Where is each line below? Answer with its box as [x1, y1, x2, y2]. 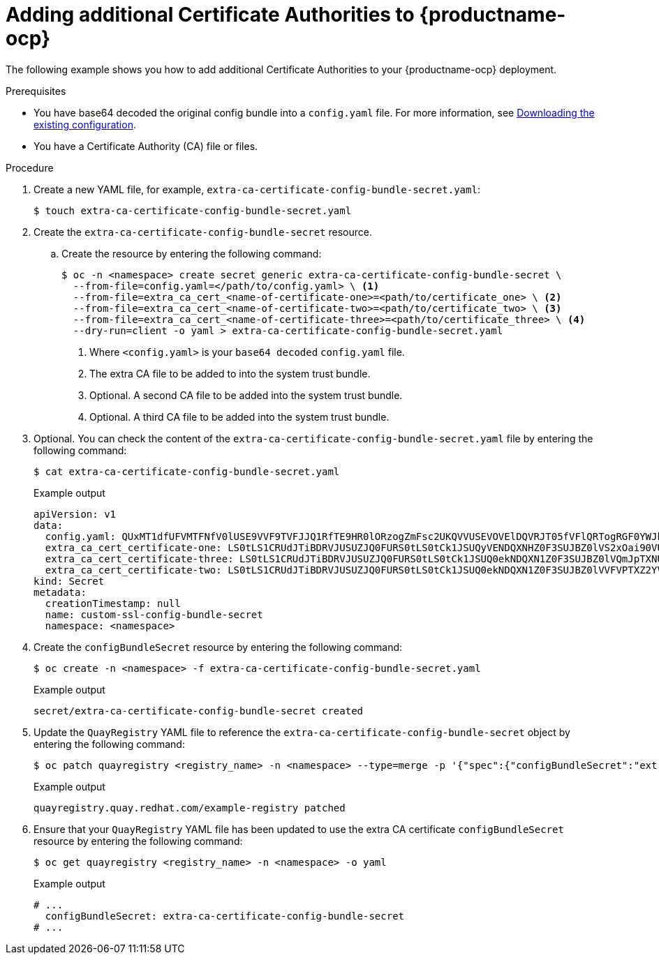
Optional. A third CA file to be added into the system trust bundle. [89, 410, 390, 423]
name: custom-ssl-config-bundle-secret [45, 608, 263, 620]
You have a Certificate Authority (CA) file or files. [34, 140, 258, 152]
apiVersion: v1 [34, 508, 117, 520]
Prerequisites [6, 84, 66, 97]
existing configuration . [34, 118, 136, 130]
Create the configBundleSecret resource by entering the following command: [34, 640, 403, 653]
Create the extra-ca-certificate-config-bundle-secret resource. [34, 225, 372, 238]
